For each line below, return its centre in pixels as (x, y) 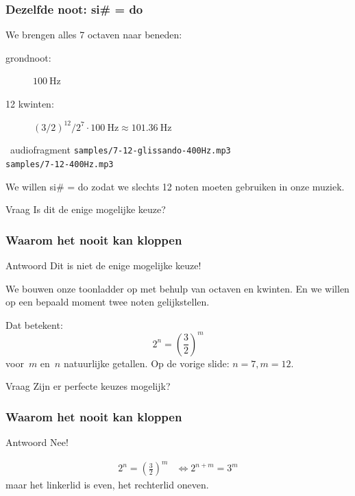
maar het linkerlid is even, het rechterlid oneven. (107, 485)
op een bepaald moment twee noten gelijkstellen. (108, 302)
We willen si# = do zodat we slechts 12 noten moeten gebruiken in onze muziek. (175, 186)
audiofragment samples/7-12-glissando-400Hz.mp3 (120, 150)
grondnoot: (28, 57)
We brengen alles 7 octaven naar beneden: (94, 35)
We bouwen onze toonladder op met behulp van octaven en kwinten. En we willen (177, 288)
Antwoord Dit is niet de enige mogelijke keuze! (103, 265)
